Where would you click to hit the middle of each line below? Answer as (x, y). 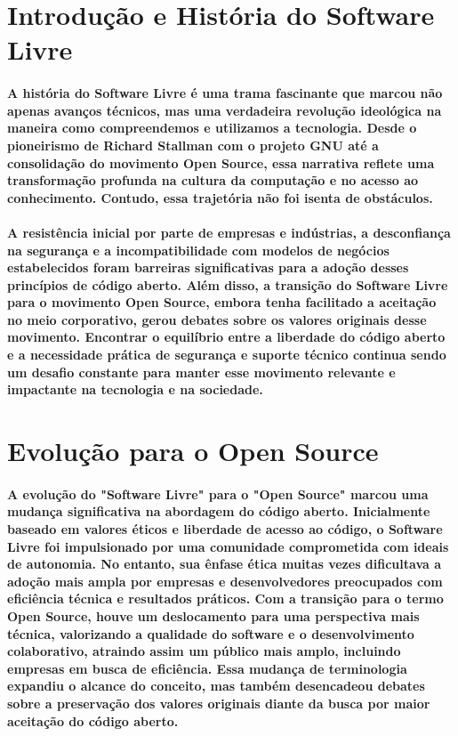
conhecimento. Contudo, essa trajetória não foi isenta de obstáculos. (220, 197)
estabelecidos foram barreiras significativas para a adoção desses (208, 267)
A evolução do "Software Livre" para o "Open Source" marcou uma (218, 493)
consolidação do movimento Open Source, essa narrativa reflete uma (221, 162)
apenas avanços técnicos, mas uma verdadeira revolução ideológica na (225, 110)
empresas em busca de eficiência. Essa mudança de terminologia (207, 668)
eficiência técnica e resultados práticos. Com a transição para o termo (225, 599)
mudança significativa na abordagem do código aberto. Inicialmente (219, 511)
